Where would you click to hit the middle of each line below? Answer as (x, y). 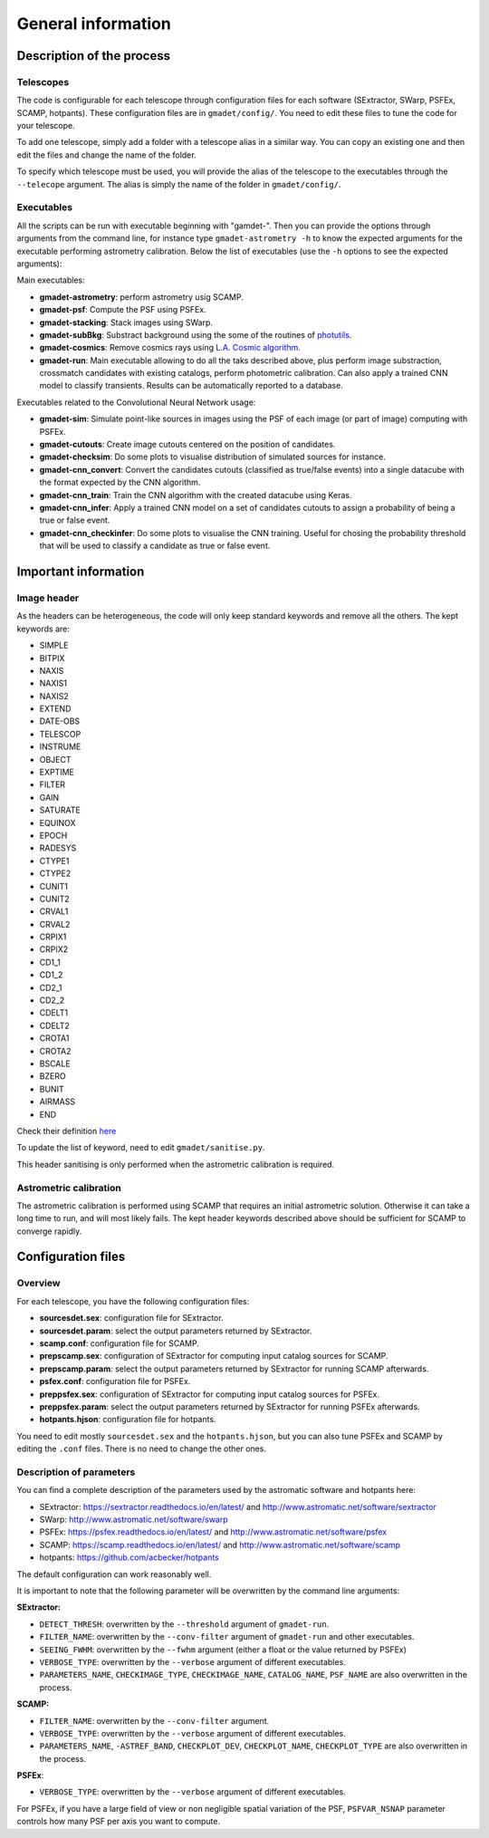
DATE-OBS (60, 721)
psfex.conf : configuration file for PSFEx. (115, 1381)
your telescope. (46, 126)
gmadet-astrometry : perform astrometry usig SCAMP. (141, 297)
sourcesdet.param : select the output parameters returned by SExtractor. (176, 1331)
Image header (48, 598)
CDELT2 (54, 1025)
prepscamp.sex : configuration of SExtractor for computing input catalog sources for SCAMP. (214, 1356)
